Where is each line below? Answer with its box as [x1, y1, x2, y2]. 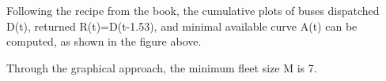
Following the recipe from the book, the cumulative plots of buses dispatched [6, 2, 380, 18]
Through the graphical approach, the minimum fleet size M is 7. [6, 59, 317, 75]
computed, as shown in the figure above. [6, 33, 202, 50]
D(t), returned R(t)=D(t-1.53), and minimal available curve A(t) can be [6, 17, 358, 34]
